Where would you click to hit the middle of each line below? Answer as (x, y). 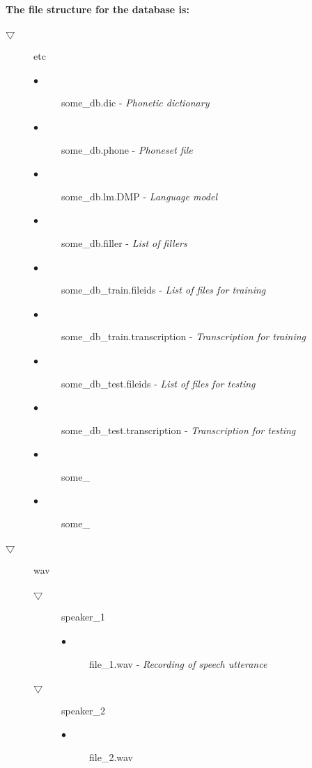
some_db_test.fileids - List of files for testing (158, 383)
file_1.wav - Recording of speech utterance (178, 663)
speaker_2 (84, 710)
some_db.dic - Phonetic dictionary (135, 103)
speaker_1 (84, 617)
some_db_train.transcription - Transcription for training (184, 336)
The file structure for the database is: (97, 9)
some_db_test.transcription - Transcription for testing (179, 430)
